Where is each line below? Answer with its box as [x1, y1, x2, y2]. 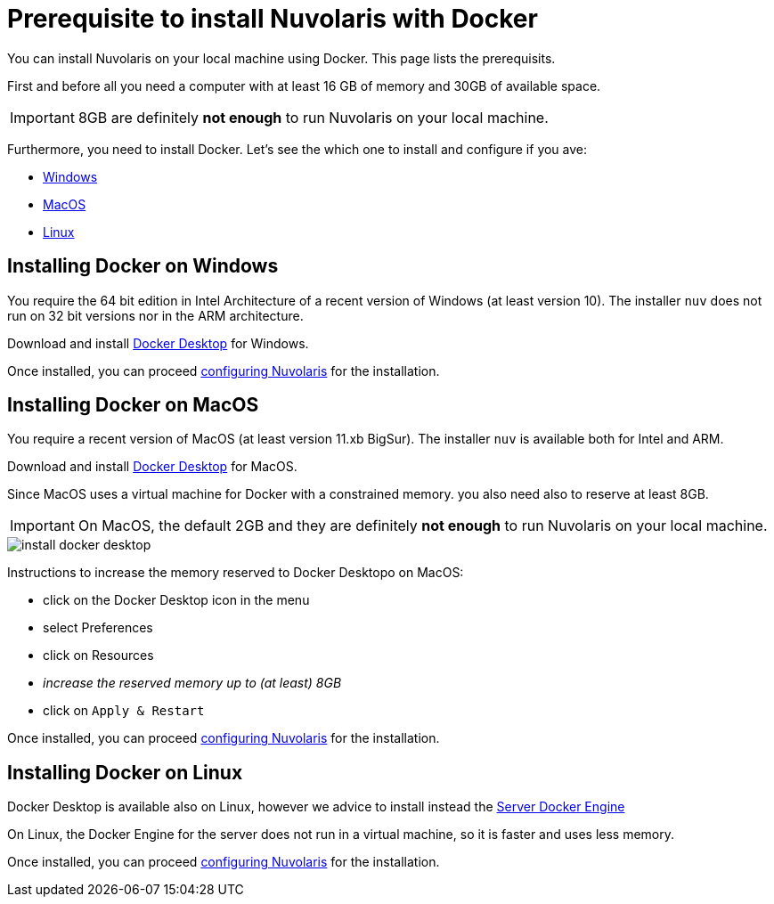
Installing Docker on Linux [7, 761, 243, 784]
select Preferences [43, 620, 153, 636]
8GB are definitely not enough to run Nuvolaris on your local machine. [77, 108, 549, 126]
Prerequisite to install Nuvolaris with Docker [7, 4, 538, 34]
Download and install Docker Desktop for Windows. [7, 335, 309, 351]
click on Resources [43, 647, 154, 664]
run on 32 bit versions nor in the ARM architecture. [7, 307, 304, 323]
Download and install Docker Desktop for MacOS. [7, 459, 297, 475]
